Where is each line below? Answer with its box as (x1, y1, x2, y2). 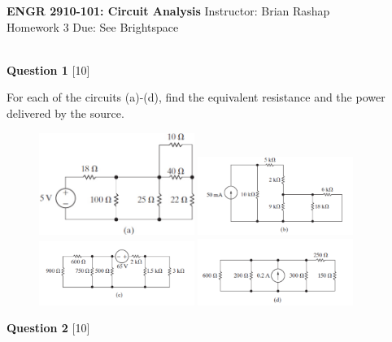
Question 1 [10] (7, 61, 90, 78)
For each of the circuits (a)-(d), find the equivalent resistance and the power (7, 89, 385, 106)
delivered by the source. (7, 104, 124, 121)
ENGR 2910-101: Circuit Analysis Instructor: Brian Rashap (7, 2, 330, 19)
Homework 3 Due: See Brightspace (7, 18, 179, 35)
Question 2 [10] (7, 319, 90, 336)
